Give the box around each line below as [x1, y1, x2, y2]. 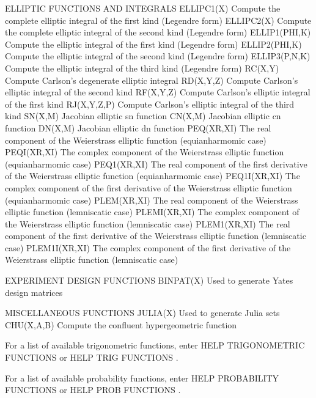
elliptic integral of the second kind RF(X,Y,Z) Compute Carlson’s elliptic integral [5, 86, 310, 98]
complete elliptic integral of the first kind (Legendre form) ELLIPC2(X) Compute [5, 13, 312, 26]
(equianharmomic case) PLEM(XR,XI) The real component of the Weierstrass [5, 193, 298, 206]
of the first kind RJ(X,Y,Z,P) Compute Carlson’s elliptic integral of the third [5, 97, 295, 110]
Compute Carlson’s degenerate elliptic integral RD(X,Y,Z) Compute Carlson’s [5, 73, 298, 86]
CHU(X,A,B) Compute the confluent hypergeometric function [5, 318, 237, 331]
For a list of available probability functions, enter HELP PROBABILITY [5, 371, 279, 384]
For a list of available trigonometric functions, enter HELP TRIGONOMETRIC [5, 339, 305, 352]
